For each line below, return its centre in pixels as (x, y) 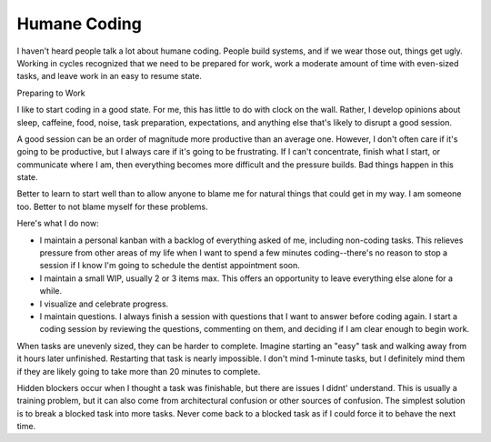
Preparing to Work (51, 93)
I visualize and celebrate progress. (104, 304)
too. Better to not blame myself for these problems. (112, 206)
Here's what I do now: (58, 224)
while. (51, 291)
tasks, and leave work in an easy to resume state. (109, 76)
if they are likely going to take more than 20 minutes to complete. (139, 371)
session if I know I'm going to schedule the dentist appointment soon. (170, 266)
